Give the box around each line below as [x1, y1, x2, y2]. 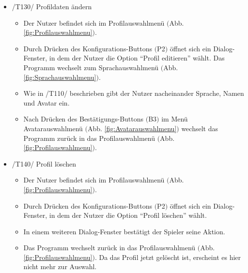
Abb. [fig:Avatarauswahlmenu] [87, 123, 177, 133]
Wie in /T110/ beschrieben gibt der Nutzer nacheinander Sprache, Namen [23, 88, 244, 98]
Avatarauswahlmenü [23, 123, 83, 133]
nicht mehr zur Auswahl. [23, 261, 97, 272]
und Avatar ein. [23, 97, 70, 107]
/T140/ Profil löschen [12, 158, 76, 168]
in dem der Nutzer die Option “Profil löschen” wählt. [49, 210, 207, 220]
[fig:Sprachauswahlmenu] [23, 72, 96, 82]
